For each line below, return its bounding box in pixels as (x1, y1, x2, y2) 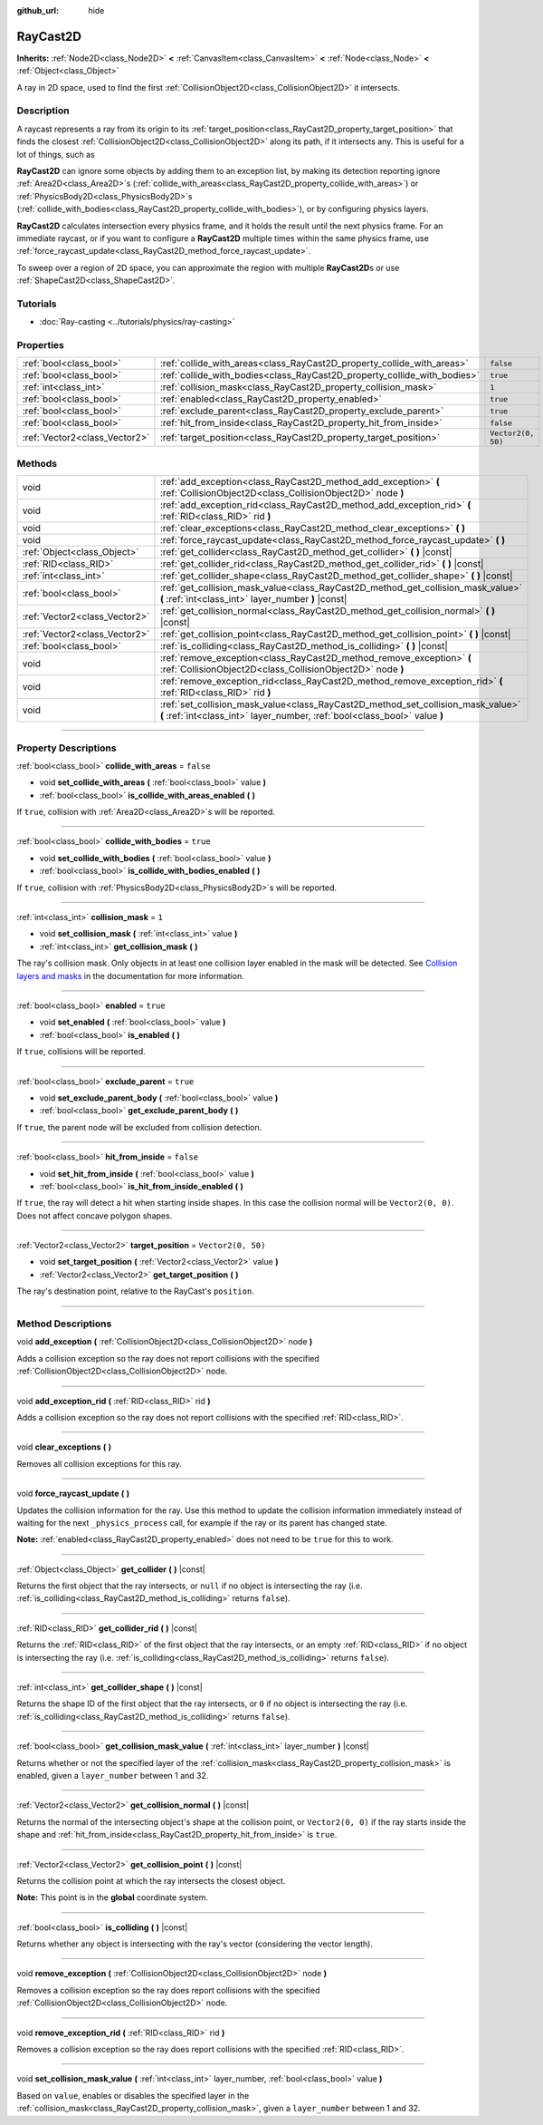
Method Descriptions (16, 1317, 112, 1330)
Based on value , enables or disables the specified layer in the (16, 2090, 250, 2101)
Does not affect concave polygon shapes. (16, 1210, 173, 1221)
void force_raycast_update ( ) (16, 1488, 130, 1499)
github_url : (16, 5, 59, 15)
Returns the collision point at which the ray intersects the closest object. (16, 1875, 286, 1886)
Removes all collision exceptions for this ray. (16, 1458, 182, 1469)
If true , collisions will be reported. (16, 1046, 147, 1057)
